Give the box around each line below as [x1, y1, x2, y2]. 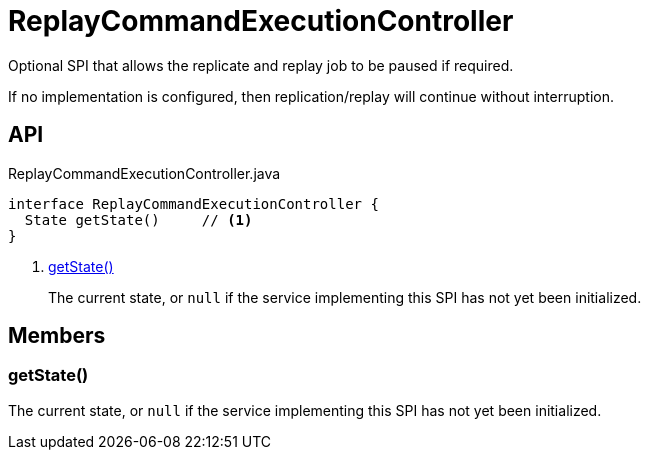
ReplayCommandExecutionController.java [8, 164, 281, 182]
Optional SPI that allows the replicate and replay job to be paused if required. [8, 56, 514, 74]
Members [8, 323, 106, 349]
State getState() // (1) [24, 211, 253, 228]
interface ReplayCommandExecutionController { [8, 195, 379, 212]
